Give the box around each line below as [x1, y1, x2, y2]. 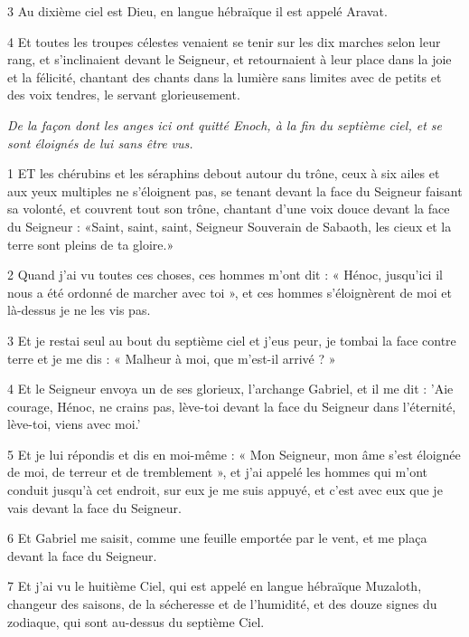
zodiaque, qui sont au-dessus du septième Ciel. [7, 612, 265, 631]
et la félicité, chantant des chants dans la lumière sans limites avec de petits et [7, 67, 442, 86]
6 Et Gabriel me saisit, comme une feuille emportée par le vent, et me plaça [7, 528, 427, 547]
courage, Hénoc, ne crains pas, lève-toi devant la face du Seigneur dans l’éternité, [7, 396, 456, 415]
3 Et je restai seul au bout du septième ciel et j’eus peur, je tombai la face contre [7, 330, 456, 349]
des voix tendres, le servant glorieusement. [7, 85, 240, 104]
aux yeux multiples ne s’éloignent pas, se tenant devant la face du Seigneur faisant [7, 181, 463, 200]
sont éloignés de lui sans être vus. [7, 133, 193, 152]
